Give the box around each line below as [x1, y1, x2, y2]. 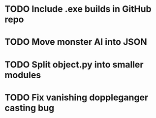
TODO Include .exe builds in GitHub [4, 3, 152, 15]
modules [4, 69, 41, 81]
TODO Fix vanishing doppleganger [4, 92, 149, 103]
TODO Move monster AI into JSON [4, 36, 147, 48]
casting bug [4, 102, 55, 114]
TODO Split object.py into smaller [4, 59, 144, 70]
